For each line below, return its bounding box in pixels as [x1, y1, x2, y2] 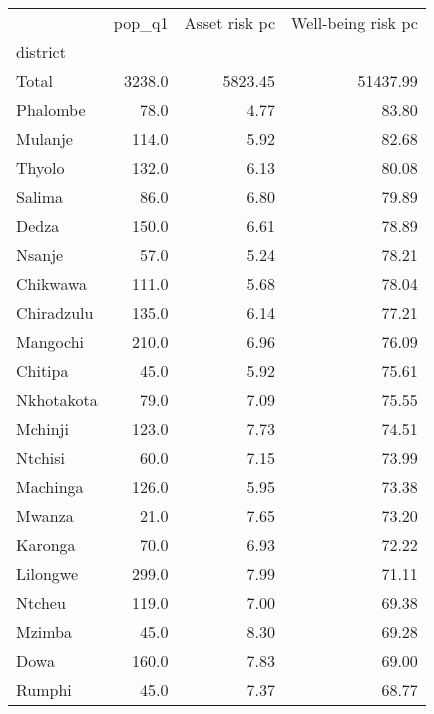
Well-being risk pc [291, 11, 418, 34]
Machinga [16, 475, 84, 498]
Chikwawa [16, 272, 88, 295]
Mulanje [16, 127, 73, 150]
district [16, 40, 66, 63]
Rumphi [16, 678, 72, 701]
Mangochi [16, 330, 85, 353]
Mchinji [16, 417, 69, 440]
